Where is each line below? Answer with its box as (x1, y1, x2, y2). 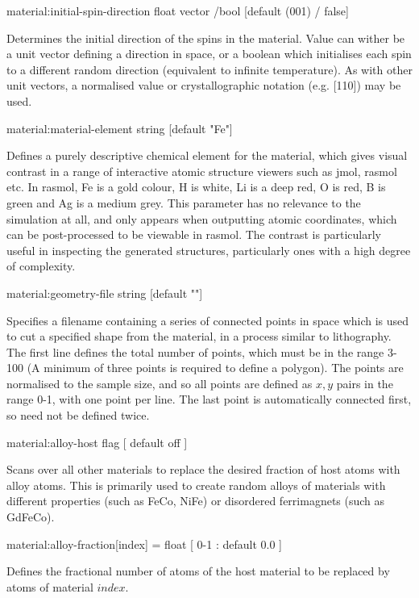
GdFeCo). (6, 508, 55, 525)
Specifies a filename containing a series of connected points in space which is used (6, 312, 409, 328)
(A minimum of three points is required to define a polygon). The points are (27, 359, 404, 376)
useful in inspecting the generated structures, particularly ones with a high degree (6, 241, 411, 258)
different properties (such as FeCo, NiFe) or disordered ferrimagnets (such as (6, 492, 385, 509)
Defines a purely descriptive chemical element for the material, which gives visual (6, 147, 408, 164)
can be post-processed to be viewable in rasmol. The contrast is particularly (6, 226, 381, 243)
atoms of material (6, 578, 93, 595)
